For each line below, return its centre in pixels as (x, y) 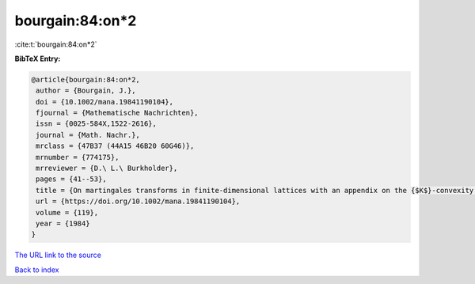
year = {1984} (63, 223)
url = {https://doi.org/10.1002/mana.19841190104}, (138, 201)
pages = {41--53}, (71, 179)
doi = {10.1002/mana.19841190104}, (105, 102)
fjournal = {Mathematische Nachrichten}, (117, 113)
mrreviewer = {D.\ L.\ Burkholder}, (107, 169)
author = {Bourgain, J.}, (86, 91)
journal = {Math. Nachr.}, (88, 135)
